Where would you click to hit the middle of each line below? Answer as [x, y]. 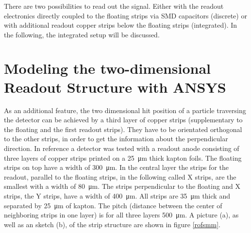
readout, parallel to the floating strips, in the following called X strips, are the [120, 176]
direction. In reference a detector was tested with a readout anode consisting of [122, 148]
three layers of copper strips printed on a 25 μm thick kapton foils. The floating [123, 158]
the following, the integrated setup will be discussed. [82, 34]
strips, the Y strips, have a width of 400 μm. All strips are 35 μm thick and [117, 196]
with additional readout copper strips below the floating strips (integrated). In [121, 25]
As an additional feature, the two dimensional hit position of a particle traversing [125, 110]
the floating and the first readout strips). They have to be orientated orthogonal [123, 129]
